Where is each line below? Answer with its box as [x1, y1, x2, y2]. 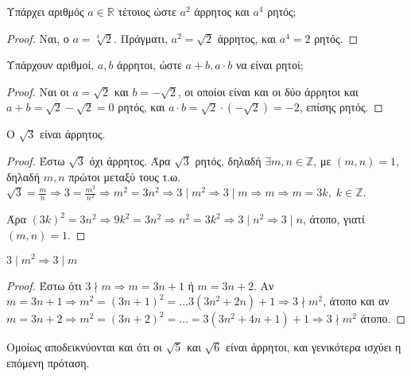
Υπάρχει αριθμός [6, 3, 84, 19]
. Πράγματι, [114, 29, 168, 46]
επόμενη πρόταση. [6, 354, 90, 370]
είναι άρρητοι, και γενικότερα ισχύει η [226, 339, 401, 355]
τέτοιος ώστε [118, 3, 176, 19]
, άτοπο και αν [323, 293, 390, 309]
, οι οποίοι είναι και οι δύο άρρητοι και [177, 83, 359, 99]
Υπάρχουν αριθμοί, [6, 56, 95, 73]
